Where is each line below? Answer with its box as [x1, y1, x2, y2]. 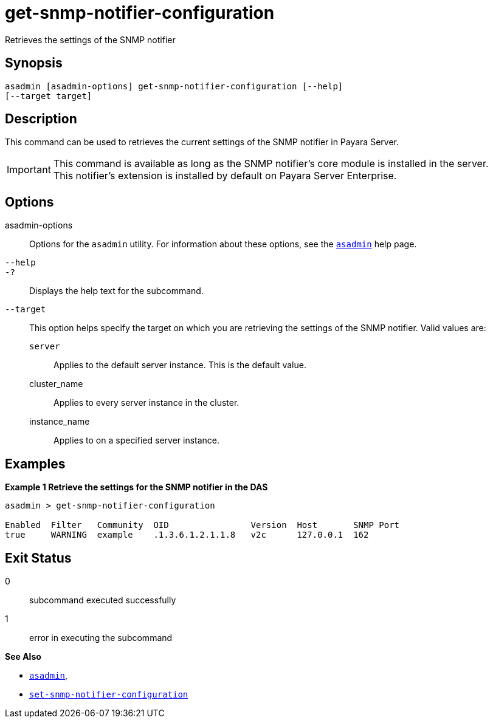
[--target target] [5, 91, 92, 101]
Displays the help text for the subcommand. [29, 286, 204, 296]
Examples [5, 456, 66, 471]
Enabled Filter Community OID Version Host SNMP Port [5, 520, 400, 530]
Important [7, 163, 51, 176]
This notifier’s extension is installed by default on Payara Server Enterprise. [53, 170, 397, 182]
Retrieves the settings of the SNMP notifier [5, 34, 176, 45]
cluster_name [29, 379, 83, 389]
